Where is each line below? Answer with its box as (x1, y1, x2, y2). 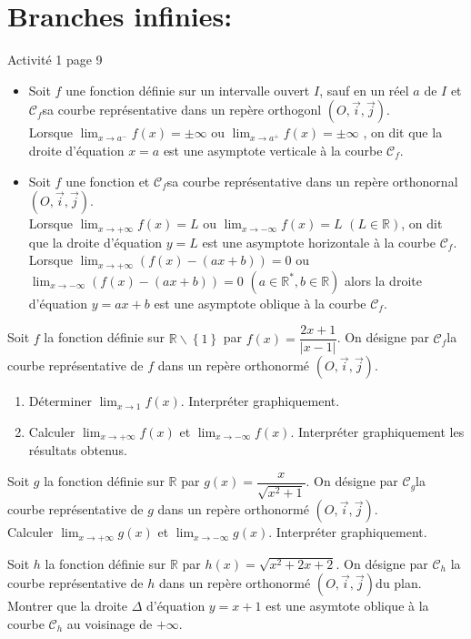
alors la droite (345, 270, 422, 289)
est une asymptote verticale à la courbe (163, 140, 383, 159)
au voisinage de (66, 614, 153, 633)
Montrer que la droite (7, 596, 127, 615)
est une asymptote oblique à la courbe (154, 293, 366, 312)
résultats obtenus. (28, 441, 127, 460)
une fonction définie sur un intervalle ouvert (65, 80, 310, 99)
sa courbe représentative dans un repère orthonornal (166, 171, 458, 190)
